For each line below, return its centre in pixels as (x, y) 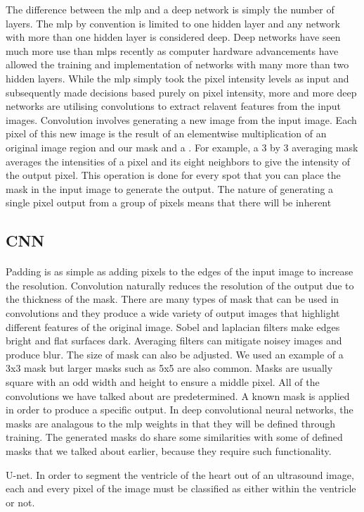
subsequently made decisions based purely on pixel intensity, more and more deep (181, 92)
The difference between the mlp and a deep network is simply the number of (170, 9)
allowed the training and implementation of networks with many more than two (177, 64)
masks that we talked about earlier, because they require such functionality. (169, 451)
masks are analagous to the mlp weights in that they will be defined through (170, 423)
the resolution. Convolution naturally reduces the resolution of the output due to (180, 285)
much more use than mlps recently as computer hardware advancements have (172, 50)
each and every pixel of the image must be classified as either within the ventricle (181, 488)
